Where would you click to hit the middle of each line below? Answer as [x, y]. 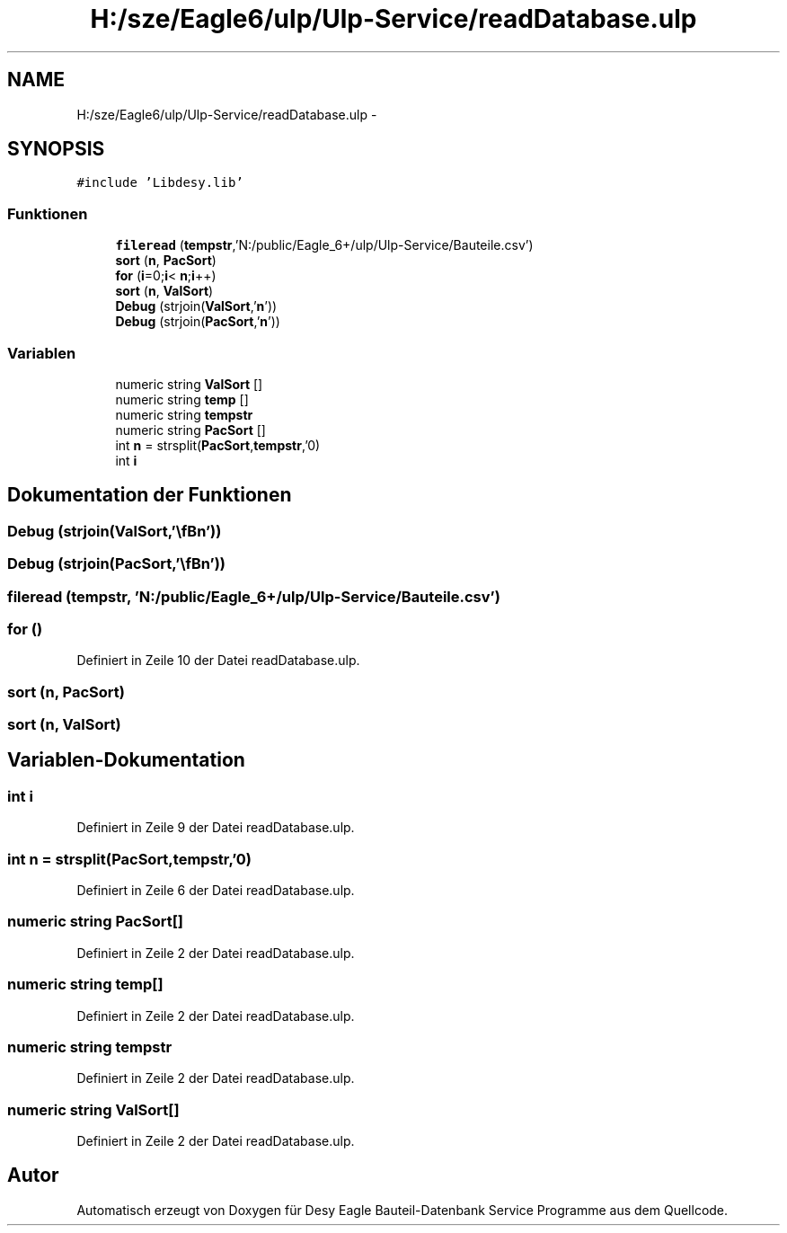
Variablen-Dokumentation [126, 760]
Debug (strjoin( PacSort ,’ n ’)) [198, 322]
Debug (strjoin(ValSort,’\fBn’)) [115, 531]
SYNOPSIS [56, 149]
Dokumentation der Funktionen [150, 495]
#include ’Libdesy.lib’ [160, 183]
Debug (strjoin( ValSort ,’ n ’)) [196, 306]
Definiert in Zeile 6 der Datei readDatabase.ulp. [216, 890]
